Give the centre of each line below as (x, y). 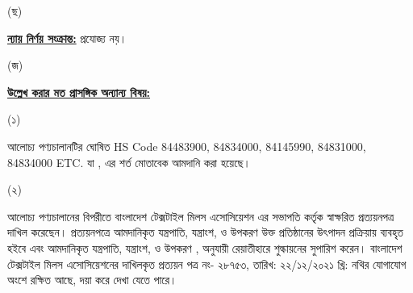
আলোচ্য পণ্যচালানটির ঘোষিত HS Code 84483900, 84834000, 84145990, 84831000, (187, 146)
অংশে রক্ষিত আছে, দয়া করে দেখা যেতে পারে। (92, 280)
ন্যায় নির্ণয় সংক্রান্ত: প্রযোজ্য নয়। (67, 38)
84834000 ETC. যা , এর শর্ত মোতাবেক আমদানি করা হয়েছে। (129, 162)
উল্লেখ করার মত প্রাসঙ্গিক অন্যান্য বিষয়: (79, 92)
